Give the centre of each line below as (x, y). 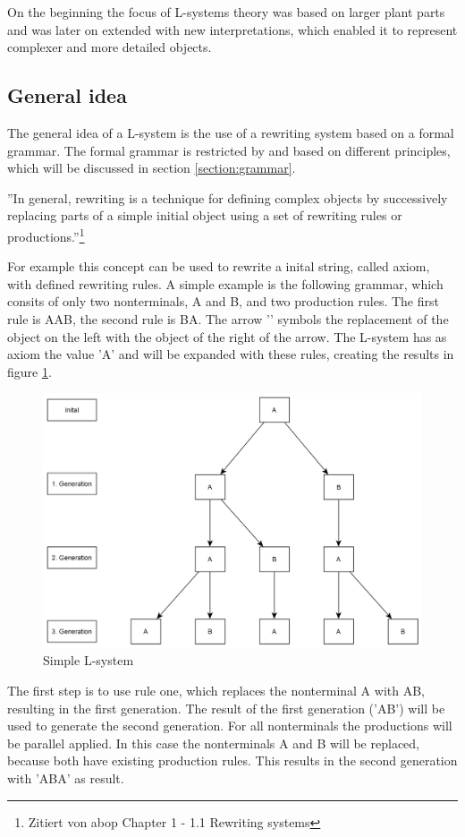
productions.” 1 (46, 235)
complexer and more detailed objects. (110, 47)
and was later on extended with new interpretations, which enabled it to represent (232, 29)
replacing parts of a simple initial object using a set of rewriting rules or (205, 215)
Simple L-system (89, 660)
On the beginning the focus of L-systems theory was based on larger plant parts (226, 12)
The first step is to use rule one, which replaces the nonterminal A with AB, (216, 690)
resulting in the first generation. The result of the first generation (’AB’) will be (226, 708)
